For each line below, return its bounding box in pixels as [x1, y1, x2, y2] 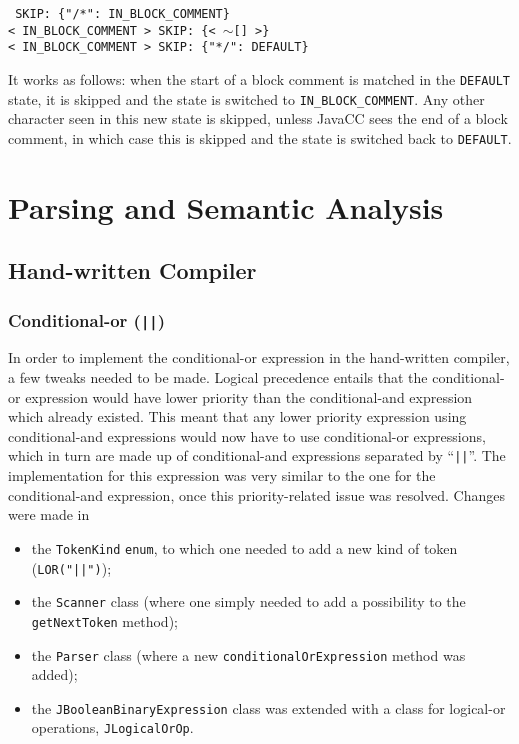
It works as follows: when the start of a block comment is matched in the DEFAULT [8, 68, 511, 89]
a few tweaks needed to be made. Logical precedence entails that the [8, 367, 428, 388]
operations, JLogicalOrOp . [31, 717, 194, 738]
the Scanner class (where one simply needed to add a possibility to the [31, 591, 466, 612]
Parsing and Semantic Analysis [8, 186, 444, 227]
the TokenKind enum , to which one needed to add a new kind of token [31, 537, 458, 558]
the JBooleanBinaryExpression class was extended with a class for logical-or [31, 697, 506, 718]
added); [31, 664, 78, 685]
